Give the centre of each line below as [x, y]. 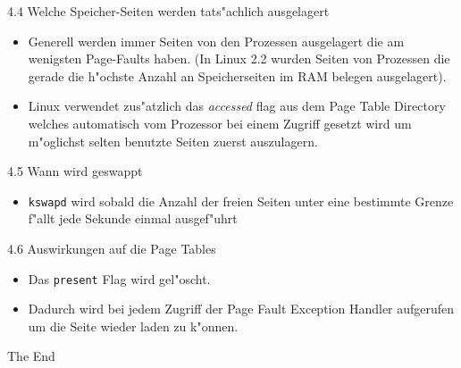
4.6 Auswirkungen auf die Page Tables [112, 248]
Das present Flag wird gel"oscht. [119, 278]
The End [31, 356]
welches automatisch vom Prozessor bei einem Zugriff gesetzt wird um [220, 123]
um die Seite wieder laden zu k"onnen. [133, 326]
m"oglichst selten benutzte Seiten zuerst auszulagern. [173, 141]
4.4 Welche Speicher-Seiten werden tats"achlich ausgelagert [168, 11]
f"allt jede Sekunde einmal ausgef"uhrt [133, 218]
